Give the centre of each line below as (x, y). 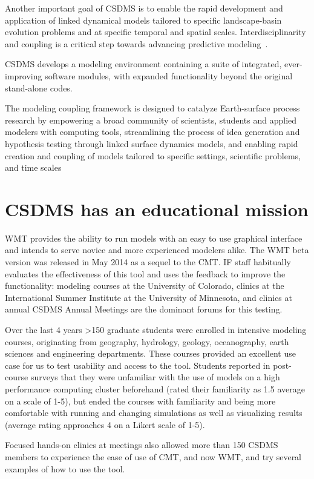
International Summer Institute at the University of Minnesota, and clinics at (149, 297)
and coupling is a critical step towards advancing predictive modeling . (136, 43)
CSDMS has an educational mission (157, 209)
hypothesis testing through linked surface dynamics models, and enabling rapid (152, 143)
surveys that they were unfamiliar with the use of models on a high (155, 377)
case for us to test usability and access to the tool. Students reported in (138, 365)
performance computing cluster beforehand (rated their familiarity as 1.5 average (155, 388)
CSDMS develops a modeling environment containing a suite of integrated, (143, 64)
